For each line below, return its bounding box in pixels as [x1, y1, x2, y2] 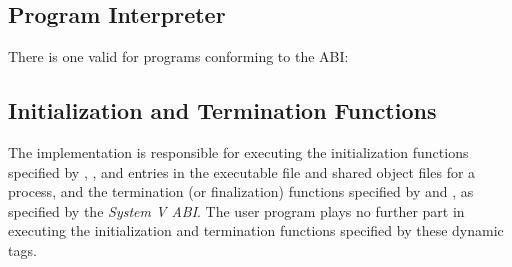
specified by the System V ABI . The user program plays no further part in [8, 200, 465, 221]
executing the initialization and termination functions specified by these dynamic [8, 220, 504, 241]
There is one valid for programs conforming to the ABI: [8, 46, 349, 67]
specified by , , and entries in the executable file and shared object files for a [8, 161, 476, 182]
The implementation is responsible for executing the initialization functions [8, 142, 469, 162]
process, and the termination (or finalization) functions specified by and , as [8, 181, 474, 202]
